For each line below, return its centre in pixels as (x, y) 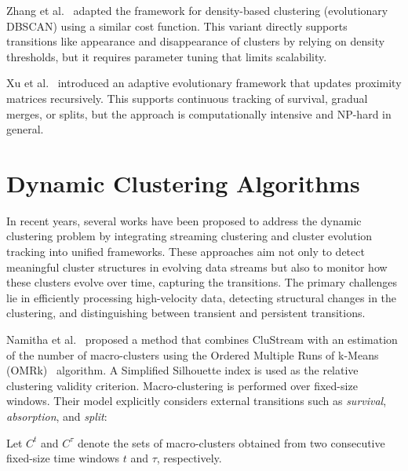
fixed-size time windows (63, 458)
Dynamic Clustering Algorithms (183, 183)
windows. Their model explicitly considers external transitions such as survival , (197, 401)
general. (25, 129)
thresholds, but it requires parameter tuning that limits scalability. (167, 56)
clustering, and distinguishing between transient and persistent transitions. (186, 313)
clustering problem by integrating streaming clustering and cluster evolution (189, 236)
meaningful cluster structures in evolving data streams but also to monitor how (197, 267)
